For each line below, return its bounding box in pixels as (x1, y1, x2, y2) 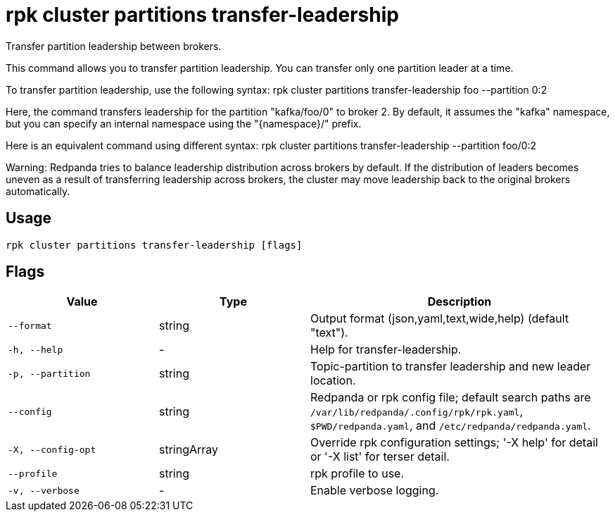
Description (427, 294, 492, 309)
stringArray (159, 442, 219, 457)
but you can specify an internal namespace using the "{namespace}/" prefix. (6, 117, 362, 130)
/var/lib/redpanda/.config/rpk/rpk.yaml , (310, 404, 524, 419)
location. (310, 373, 356, 388)
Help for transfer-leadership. (310, 342, 462, 357)
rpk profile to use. (310, 466, 405, 481)
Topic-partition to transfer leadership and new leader (310, 359, 591, 374)
